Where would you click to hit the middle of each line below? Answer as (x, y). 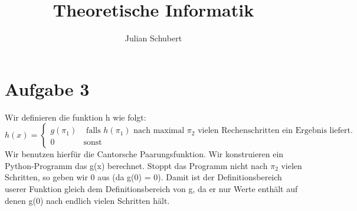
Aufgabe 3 (47, 88)
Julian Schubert (153, 38)
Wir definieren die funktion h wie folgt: (76, 117)
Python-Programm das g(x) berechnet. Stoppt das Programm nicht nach (136, 165)
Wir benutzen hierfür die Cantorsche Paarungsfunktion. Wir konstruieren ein (144, 154)
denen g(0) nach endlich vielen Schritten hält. (87, 200)
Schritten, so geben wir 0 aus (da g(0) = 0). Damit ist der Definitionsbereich (143, 177)
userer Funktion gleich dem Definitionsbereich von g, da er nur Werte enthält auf (151, 189)
